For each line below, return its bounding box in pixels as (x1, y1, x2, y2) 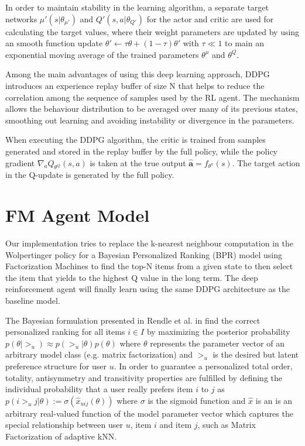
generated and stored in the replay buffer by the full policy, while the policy (5, 145, 277, 157)
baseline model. (5, 294, 60, 307)
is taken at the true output (90, 156, 186, 169)
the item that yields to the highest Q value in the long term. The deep (5, 271, 258, 283)
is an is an (255, 394, 293, 406)
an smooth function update (5, 37, 103, 49)
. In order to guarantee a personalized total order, (114, 359, 293, 372)
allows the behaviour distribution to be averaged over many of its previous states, (5, 102, 298, 115)
